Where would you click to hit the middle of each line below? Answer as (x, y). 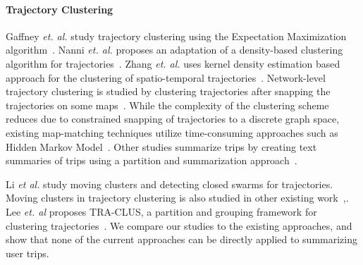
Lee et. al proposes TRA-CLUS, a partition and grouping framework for (161, 211)
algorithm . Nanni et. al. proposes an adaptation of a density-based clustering (174, 50)
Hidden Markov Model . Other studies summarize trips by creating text (161, 146)
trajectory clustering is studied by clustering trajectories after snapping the (168, 91)
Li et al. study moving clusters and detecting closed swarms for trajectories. (170, 184)
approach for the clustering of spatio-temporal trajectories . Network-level (166, 77)
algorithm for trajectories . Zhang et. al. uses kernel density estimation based (173, 63)
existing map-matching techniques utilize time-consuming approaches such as (172, 132)
